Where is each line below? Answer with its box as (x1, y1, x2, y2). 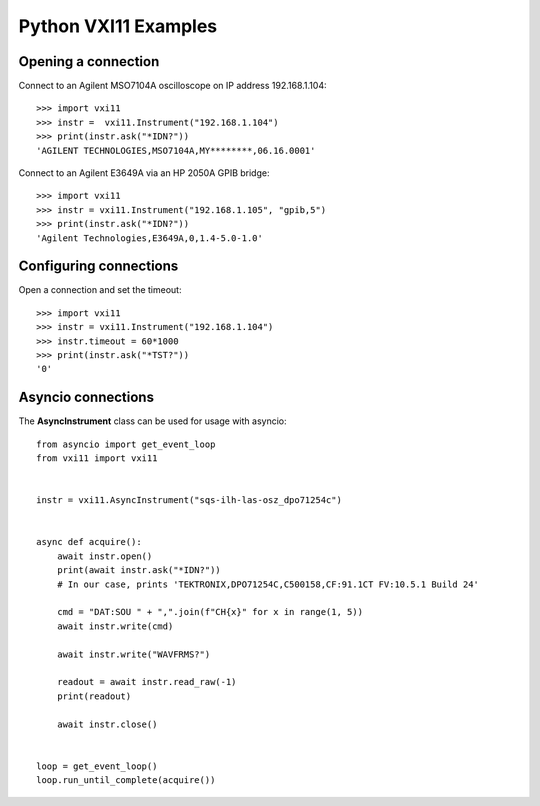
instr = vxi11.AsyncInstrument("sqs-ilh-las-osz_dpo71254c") (36, 495, 342, 506)
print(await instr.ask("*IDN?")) (56, 565, 222, 576)
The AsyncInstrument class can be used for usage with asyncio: (18, 415, 287, 427)
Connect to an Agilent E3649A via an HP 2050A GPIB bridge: (18, 167, 270, 179)
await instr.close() (56, 718, 158, 730)
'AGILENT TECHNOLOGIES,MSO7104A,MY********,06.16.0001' (36, 145, 316, 156)
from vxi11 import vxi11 (36, 453, 158, 464)
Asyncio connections (18, 389, 155, 406)
